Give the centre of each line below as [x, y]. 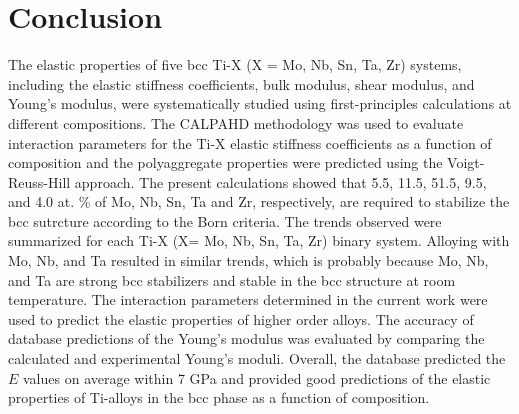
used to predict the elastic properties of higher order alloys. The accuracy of [241, 318]
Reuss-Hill [39, 181]
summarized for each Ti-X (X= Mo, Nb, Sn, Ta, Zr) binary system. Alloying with [259, 240]
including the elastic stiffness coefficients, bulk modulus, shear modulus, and [241, 83]
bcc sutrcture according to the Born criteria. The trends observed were [225, 220]
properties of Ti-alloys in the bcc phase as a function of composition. [219, 397]
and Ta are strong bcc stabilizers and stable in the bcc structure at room [232, 279]
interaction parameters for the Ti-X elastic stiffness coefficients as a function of [250, 142]
